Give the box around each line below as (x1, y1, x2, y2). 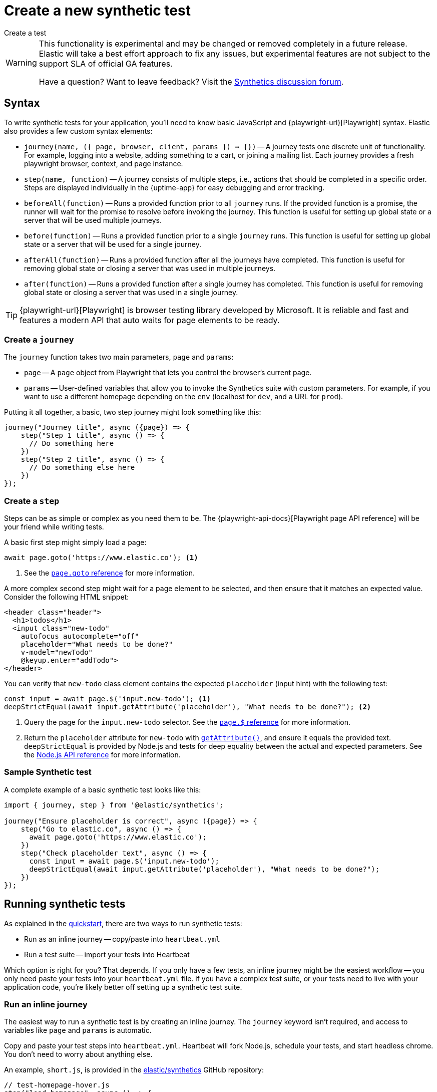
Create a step (4, 495, 59, 506)
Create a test (4, 28, 47, 37)
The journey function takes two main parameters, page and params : (4, 353, 234, 362)
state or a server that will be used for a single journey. (24, 239, 201, 248)
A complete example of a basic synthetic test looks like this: (4, 785, 201, 794)
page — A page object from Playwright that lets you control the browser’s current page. (24, 368, 312, 377)
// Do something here (29, 439, 114, 448)
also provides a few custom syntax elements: (4, 126, 153, 135)
